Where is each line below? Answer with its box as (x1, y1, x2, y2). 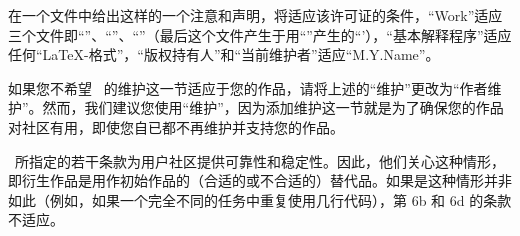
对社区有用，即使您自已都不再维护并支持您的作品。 (8, 116, 344, 137)
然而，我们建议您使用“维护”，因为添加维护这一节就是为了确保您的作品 (42, 97, 504, 118)
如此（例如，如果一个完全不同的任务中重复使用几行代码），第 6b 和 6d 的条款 (8, 189, 512, 210)
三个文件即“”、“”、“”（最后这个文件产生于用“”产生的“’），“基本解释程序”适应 (8, 24, 512, 45)
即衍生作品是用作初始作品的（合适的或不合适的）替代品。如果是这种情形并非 (8, 170, 512, 191)
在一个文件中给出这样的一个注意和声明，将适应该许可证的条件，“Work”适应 (8, 5, 503, 25)
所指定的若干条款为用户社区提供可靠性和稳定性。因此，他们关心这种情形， (14, 150, 505, 171)
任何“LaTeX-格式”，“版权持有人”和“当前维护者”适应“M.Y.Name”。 (8, 44, 440, 65)
